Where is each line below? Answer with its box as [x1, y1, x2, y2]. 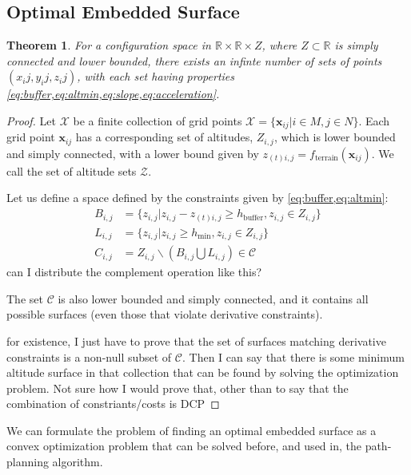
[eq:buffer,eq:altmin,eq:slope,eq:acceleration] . [6, 85, 220, 102]
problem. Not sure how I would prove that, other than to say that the [6, 379, 349, 396]
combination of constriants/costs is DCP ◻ [6, 395, 220, 412]
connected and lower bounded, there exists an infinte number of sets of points [6, 52, 382, 69]
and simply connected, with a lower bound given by [6, 144, 259, 161]
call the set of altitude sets [6, 162, 137, 179]
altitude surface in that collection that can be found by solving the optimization [6, 364, 399, 381]
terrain [314, 154, 338, 163]
